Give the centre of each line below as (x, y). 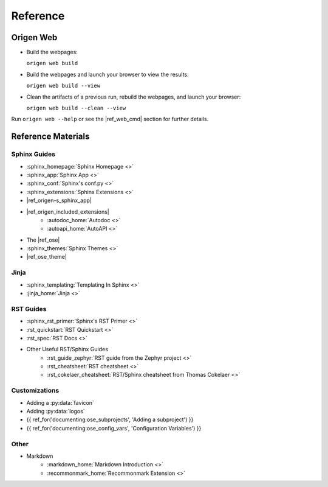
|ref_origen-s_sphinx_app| (59, 200)
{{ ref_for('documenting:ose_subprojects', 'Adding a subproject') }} (110, 419)
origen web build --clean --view (76, 108)
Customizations (35, 391)
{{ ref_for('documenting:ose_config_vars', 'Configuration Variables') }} (114, 428)
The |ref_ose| (43, 240)
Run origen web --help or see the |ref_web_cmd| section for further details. (110, 119)
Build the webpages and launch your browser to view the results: (108, 74)
